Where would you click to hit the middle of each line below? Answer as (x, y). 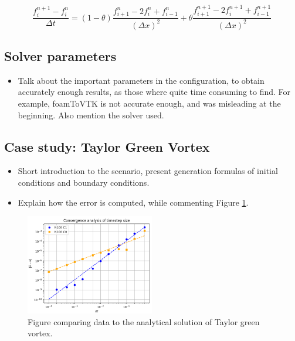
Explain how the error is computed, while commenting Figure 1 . (133, 202)
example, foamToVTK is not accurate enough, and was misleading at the (149, 103)
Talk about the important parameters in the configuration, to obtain (141, 80)
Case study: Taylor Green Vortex (107, 146)
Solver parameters (60, 56)
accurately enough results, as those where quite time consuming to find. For (154, 92)
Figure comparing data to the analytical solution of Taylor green (144, 321)
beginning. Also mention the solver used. (91, 115)
